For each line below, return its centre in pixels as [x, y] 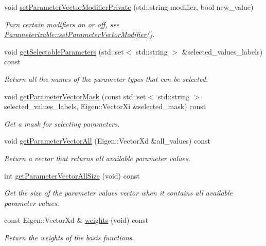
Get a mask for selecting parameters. [62, 123]
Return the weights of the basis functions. [69, 237]
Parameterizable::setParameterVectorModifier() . [79, 34]
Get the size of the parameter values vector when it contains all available [118, 193]
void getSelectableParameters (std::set [64, 51]
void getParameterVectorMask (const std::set [75, 96]
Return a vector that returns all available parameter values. [97, 158]
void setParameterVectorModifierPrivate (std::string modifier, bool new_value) [129, 7]
